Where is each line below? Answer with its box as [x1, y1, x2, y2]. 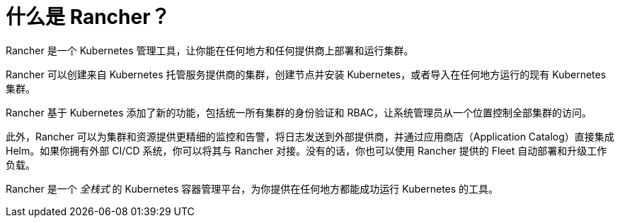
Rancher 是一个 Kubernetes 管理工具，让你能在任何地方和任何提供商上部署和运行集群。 [6, 44, 414, 56]
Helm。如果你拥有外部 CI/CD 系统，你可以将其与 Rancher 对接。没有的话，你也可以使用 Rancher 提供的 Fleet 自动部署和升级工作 [6, 144, 607, 157]
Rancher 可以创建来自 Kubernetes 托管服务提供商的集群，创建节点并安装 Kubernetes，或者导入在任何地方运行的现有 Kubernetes [6, 68, 607, 80]
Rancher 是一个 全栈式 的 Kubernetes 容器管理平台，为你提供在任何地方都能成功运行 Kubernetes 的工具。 [6, 182, 499, 195]
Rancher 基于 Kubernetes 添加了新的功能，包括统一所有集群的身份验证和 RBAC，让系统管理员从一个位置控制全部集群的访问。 [6, 106, 592, 119]
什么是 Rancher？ [6, 5, 171, 29]
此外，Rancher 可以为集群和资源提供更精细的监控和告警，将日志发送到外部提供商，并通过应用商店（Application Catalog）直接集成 [6, 130, 614, 143]
